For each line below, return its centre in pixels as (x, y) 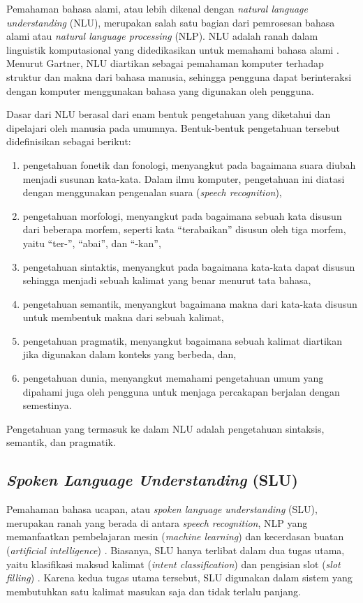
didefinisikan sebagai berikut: (69, 141)
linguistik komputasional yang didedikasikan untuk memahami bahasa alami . (173, 49)
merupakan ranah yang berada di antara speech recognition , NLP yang (157, 522)
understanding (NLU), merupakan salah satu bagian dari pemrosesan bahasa (171, 22)
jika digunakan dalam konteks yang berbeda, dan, (129, 354)
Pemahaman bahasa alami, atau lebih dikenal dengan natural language (157, 8)
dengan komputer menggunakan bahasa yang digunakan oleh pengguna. (160, 90)
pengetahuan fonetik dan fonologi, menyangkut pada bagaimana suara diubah (189, 164)
